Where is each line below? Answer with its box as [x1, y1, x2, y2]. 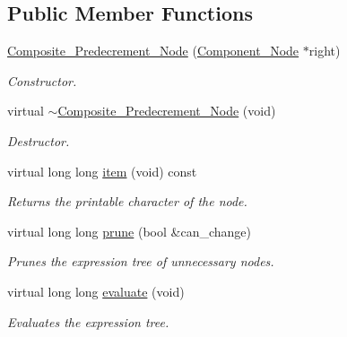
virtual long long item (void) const [7, 161, 197, 180]
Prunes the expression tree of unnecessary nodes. [7, 252, 274, 271]
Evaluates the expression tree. [7, 312, 169, 331]
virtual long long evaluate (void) [7, 281, 185, 300]
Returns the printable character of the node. [7, 192, 247, 211]
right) [308, 41, 341, 60]
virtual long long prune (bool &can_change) [7, 221, 251, 240]
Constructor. [7, 71, 77, 90]
